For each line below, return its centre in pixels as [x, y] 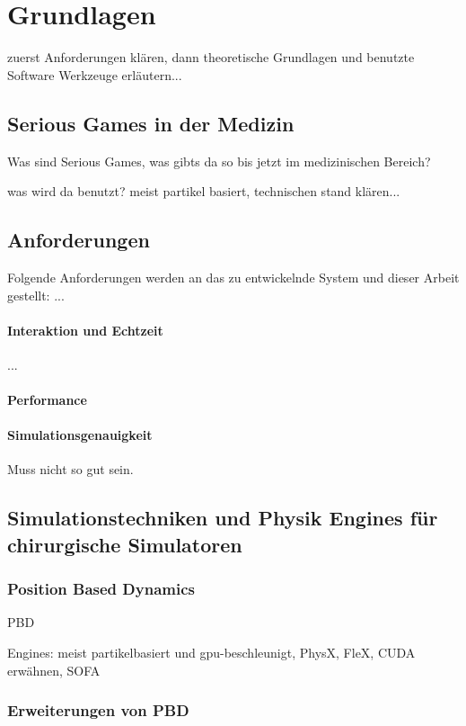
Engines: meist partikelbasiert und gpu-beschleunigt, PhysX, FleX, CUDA [211, 653]
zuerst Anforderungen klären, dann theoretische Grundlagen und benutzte [211, 57]
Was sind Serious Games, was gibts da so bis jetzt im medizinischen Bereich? [219, 161]
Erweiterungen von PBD [98, 710]
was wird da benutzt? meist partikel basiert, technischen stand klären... [204, 191]
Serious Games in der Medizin [151, 123]
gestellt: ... [36, 295]
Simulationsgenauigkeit [80, 435]
